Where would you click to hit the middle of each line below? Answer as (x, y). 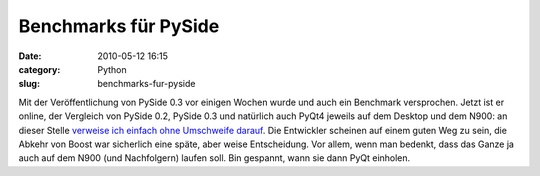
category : (39, 69)
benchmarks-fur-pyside (146, 84)
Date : (30, 56)
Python (112, 69)
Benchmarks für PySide (119, 26)
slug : (29, 84)
